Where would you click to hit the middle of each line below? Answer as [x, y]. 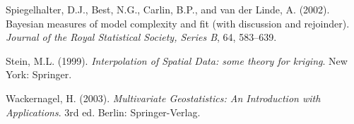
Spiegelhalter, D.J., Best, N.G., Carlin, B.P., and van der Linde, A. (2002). [168, 9]
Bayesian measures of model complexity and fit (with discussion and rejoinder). [178, 23]
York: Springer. [39, 74]
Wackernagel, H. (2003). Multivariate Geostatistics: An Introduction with [163, 98]
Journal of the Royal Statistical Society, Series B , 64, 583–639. [141, 37]
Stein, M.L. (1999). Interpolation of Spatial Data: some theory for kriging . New [177, 60]
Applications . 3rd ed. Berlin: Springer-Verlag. [103, 112]
